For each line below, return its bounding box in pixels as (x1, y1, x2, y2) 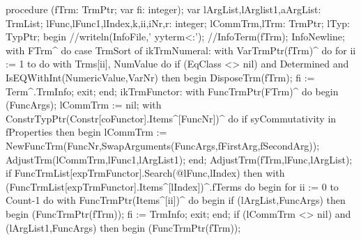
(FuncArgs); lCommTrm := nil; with (6, 97, 162, 112)
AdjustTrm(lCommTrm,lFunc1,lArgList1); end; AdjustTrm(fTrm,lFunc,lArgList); (6, 152, 353, 166)
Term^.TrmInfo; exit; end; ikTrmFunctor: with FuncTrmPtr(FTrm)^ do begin (6, 83, 339, 98)
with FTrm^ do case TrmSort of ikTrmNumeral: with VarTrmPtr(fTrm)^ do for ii (6, 42, 356, 57)
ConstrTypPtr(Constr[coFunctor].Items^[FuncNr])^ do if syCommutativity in (6, 111, 337, 125)
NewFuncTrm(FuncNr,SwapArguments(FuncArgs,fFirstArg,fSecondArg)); (6, 138, 320, 152)
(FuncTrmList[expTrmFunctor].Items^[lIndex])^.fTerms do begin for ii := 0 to (6, 179, 339, 193)
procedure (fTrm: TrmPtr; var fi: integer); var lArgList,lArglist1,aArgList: (6, 2, 321, 16)
